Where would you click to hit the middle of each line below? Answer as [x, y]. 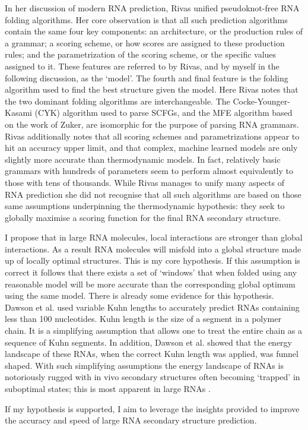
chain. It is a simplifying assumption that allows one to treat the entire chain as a [154, 331]
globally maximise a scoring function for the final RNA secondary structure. [143, 217]
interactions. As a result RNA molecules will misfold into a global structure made [153, 249]
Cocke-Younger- [261, 101]
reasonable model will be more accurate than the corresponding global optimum [150, 284]
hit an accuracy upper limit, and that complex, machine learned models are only [151, 148]
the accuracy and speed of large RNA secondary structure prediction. [131, 420]
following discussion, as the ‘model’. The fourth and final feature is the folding [147, 78]
